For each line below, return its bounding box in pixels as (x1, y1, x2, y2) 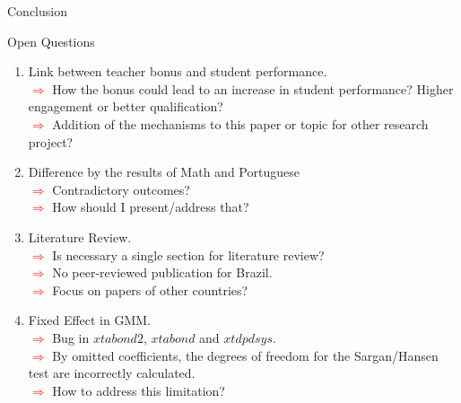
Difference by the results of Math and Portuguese (28, 162, 300, 181)
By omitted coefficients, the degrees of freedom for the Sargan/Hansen (52, 346, 439, 364)
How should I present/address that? (52, 197, 249, 216)
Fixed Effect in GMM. (28, 311, 152, 329)
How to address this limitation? (52, 381, 225, 399)
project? (28, 132, 74, 151)
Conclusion (7, 2, 67, 20)
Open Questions (7, 31, 95, 50)
